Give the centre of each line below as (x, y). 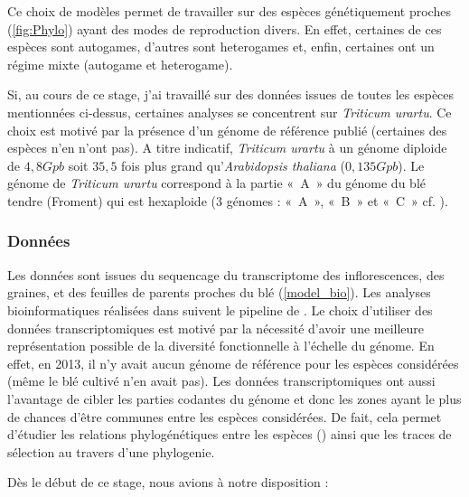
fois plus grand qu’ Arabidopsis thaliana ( (233, 165)
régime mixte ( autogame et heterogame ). (120, 64)
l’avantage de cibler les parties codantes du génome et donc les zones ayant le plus (234, 398)
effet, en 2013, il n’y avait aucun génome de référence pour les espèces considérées (233, 363)
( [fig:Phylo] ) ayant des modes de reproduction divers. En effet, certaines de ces (225, 28)
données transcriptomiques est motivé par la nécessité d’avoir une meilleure (216, 328)
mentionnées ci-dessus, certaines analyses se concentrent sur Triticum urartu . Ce (230, 112)
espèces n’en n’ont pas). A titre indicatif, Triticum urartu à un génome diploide (227, 148)
